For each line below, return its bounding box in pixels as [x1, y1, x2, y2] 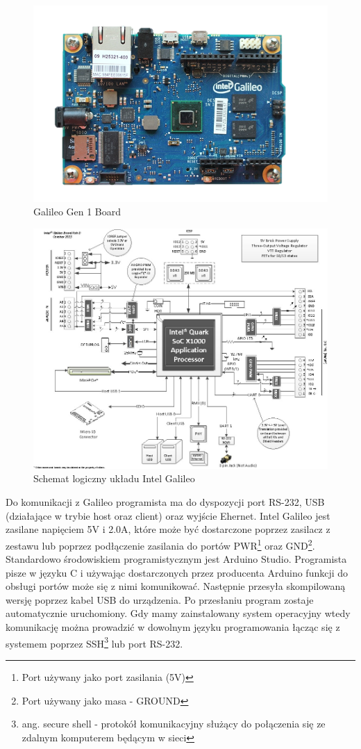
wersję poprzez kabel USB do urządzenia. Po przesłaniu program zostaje [6, 592, 314, 607]
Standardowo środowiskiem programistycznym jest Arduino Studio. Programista [6, 552, 347, 566]
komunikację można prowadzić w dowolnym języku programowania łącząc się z [6, 620, 340, 634]
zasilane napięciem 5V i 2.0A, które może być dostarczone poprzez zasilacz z [6, 522, 330, 536]
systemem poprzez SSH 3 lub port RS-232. [6, 634, 183, 650]
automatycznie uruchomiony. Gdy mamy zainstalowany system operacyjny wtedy [6, 606, 351, 620]
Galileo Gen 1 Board [33, 204, 121, 219]
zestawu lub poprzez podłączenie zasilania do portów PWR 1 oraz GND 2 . [6, 536, 315, 552]
